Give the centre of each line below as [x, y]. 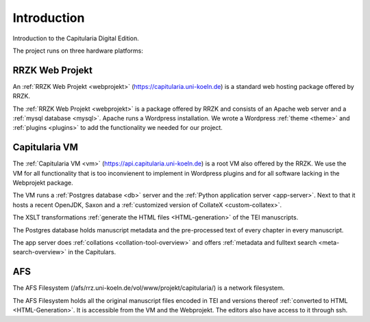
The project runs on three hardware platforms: [78, 51]
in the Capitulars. [92, 252]
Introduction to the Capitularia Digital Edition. [76, 38]
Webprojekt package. [43, 183]
